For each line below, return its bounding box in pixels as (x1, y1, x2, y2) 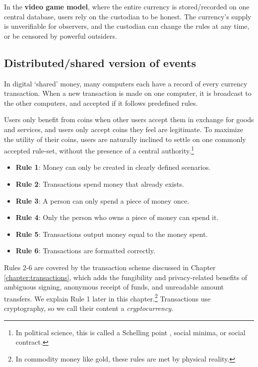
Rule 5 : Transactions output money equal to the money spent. (15, 228, 208, 239)
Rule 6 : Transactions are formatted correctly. (15, 245, 155, 256)
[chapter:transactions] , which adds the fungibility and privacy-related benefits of (4, 272, 248, 282)
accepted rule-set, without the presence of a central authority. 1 (4, 144, 194, 155)
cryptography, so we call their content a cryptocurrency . (4, 302, 174, 313)
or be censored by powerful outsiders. (4, 30, 117, 41)
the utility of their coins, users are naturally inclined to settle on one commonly (4, 134, 246, 144)
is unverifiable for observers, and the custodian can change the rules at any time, (4, 21, 250, 31)
